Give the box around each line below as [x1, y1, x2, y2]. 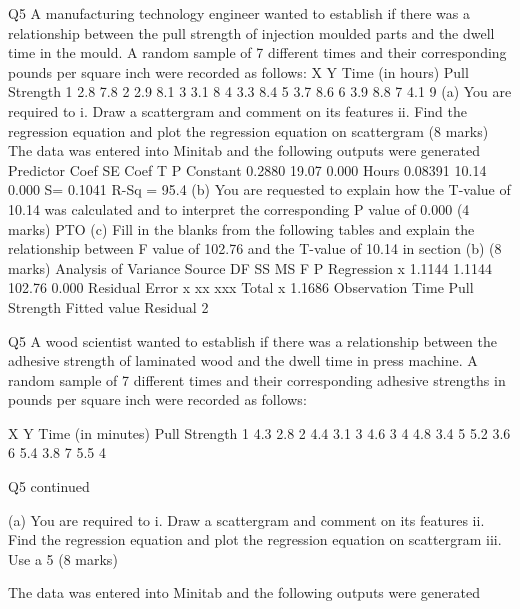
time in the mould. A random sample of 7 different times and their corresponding [8, 42, 507, 63]
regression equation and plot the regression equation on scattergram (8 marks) [8, 120, 489, 141]
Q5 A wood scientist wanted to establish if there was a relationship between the [8, 330, 497, 351]
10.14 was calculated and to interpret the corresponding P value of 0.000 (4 [8, 198, 470, 219]
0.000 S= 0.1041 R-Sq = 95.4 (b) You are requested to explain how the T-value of [8, 179, 511, 200]
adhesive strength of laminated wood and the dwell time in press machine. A [8, 350, 478, 371]
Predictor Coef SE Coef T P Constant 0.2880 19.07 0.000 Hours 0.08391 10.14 [8, 159, 487, 180]
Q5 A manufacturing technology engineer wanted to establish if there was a [8, 3, 470, 23]
